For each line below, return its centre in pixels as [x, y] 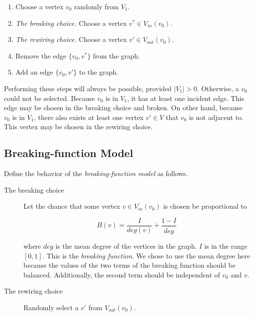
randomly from [96, 6]
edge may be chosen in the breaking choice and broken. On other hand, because [123, 108]
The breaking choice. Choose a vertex [71, 23]
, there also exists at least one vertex [89, 117]
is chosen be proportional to [205, 206]
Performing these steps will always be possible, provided [88, 88]
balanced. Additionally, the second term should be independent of [122, 274]
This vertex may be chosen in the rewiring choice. [78, 127]
